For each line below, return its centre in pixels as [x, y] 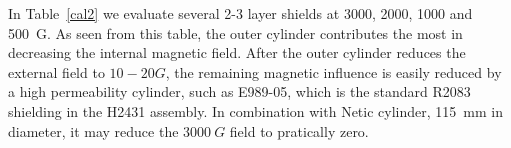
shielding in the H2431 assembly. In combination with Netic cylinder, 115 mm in [255, 110]
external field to [56, 71]
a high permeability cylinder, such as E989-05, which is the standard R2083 [239, 91]
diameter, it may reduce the [93, 130]
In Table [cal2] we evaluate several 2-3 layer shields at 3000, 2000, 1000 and [240, 13]
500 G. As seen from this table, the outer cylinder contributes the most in [235, 32]
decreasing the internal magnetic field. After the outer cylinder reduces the [237, 52]
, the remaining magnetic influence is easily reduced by [333, 71]
